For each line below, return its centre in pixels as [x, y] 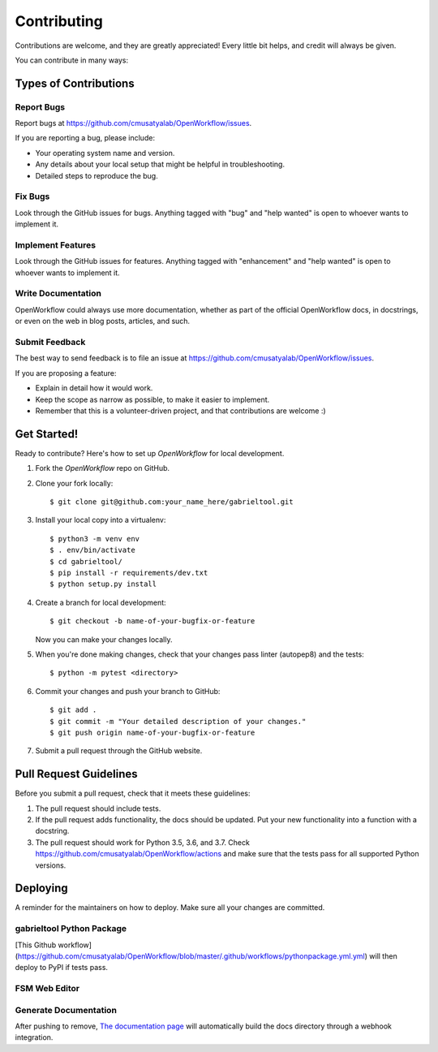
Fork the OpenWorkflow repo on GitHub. [103, 468]
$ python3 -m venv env [95, 539]
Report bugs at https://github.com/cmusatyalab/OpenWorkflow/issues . [133, 123]
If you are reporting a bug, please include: [85, 138]
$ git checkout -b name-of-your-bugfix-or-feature [152, 621]
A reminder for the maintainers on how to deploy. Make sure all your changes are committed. [170, 908]
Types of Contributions [75, 83]
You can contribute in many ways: [72, 60]
